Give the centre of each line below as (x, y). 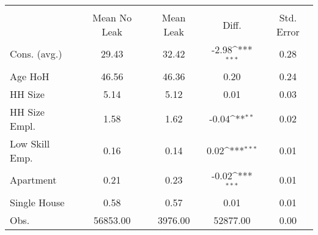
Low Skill (30, 143)
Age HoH (30, 76)
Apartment (33, 180)
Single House (37, 202)
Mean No (112, 17)
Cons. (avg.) (36, 54)
